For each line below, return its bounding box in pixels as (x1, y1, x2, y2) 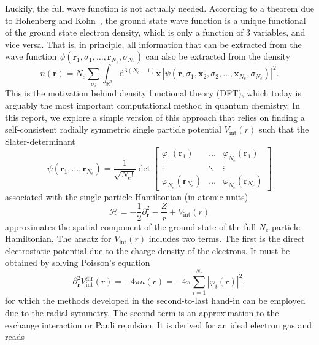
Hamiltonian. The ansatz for (5, 232, 112, 245)
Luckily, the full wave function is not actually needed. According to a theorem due (5, 2, 314, 14)
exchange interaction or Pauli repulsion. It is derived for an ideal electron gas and (5, 318, 312, 331)
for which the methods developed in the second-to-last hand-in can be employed (5, 294, 306, 307)
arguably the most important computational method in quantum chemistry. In (5, 99, 300, 111)
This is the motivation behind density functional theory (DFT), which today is (5, 87, 301, 99)
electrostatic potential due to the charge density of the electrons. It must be (5, 244, 290, 257)
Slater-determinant (5, 134, 75, 147)
